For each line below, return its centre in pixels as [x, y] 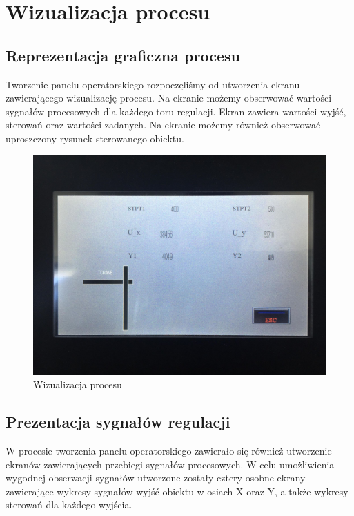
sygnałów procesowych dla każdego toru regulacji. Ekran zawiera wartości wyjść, [176, 111]
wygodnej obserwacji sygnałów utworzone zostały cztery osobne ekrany [156, 478]
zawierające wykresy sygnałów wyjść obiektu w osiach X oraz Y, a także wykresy [177, 491]
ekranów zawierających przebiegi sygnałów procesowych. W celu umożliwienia [170, 464]
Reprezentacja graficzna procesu [123, 55]
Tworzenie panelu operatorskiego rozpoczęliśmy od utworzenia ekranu [153, 84]
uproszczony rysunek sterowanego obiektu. [95, 138]
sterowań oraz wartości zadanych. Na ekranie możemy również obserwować [163, 125]
